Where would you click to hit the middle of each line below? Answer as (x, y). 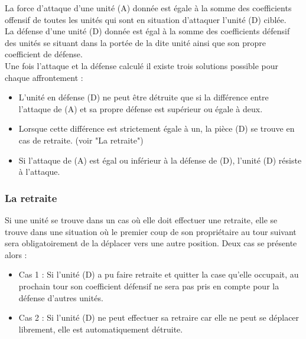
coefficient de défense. (44, 54)
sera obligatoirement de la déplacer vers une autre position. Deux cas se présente (151, 243)
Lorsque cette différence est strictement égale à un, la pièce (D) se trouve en (157, 128)
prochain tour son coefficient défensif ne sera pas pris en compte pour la (149, 286)
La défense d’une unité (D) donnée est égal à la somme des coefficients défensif (147, 31)
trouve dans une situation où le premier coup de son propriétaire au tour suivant (151, 231)
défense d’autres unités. (61, 297)
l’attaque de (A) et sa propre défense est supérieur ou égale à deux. (141, 108)
